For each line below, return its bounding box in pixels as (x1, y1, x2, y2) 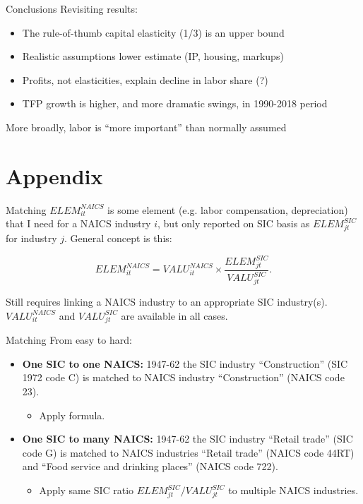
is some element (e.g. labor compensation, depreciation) (107, 202, 348, 217)
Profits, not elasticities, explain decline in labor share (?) (22, 72, 268, 87)
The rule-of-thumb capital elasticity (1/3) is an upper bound (22, 25, 285, 40)
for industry (6, 231, 57, 246)
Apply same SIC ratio (39, 483, 134, 498)
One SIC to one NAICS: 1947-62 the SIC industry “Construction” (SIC (22, 356, 348, 371)
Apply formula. (39, 407, 105, 422)
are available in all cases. (121, 308, 228, 323)
